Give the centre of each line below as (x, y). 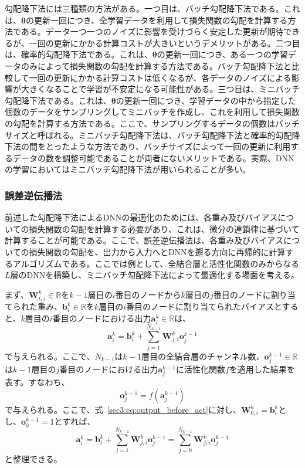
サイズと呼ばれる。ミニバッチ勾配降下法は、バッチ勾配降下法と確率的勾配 (148, 135)
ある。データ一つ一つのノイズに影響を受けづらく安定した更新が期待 (152, 31)
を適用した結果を (262, 369)
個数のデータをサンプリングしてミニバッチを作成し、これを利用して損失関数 (152, 112)
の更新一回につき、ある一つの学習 (222, 54)
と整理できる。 (33, 459)
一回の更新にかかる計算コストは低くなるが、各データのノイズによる (160, 77)
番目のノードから (148, 294)
